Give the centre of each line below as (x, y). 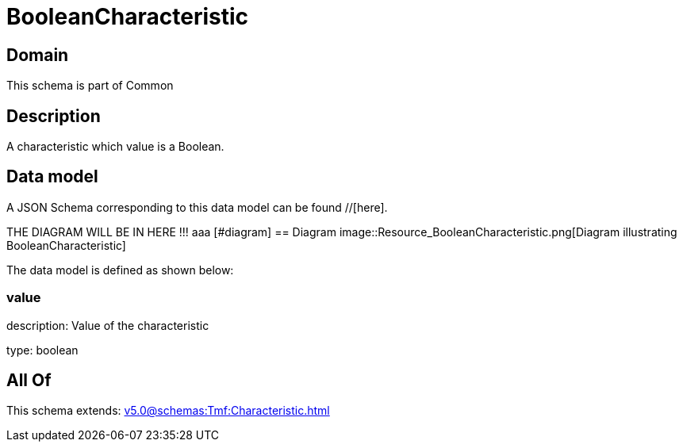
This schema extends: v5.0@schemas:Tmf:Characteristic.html (168, 411)
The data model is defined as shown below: (120, 270)
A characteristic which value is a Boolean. (115, 147)
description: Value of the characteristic (108, 325)
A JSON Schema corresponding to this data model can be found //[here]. (197, 207)
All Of (29, 381)
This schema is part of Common (90, 86)
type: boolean (42, 350)
